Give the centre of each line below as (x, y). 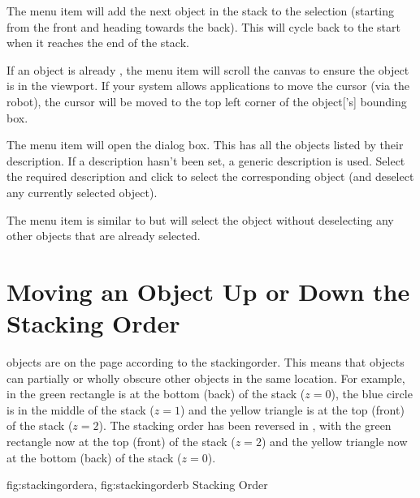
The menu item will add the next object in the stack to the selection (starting (201, 11)
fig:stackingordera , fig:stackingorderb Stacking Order (137, 485)
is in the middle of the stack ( (80, 409)
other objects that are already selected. (104, 236)
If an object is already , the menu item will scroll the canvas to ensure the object (208, 69)
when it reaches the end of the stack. (98, 43)
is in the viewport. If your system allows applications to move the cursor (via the (208, 86)
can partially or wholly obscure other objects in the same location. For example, (206, 378)
